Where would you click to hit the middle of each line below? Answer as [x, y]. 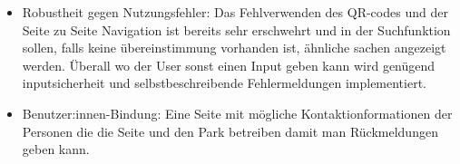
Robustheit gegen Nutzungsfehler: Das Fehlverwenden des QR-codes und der [235, 12]
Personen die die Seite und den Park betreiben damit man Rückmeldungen [230, 131]
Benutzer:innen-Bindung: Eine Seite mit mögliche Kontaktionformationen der [237, 113]
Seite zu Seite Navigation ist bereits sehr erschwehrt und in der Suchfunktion [236, 29]
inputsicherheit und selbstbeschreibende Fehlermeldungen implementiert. [224, 83]
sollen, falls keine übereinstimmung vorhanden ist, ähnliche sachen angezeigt [234, 48]
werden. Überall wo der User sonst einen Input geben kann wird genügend [229, 65]
